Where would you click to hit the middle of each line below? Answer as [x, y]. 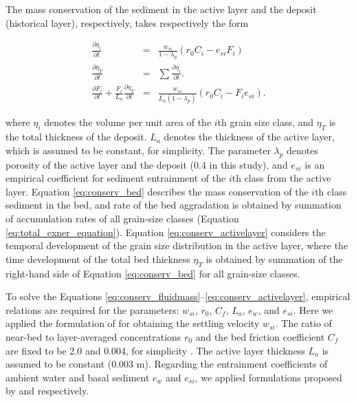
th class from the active [281, 178]
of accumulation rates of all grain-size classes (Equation [122, 219]
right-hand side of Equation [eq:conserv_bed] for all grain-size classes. [153, 273]
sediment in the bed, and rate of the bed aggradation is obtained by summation [174, 205]
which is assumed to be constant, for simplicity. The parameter [138, 150]
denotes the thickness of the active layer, [249, 137]
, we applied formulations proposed [268, 377]
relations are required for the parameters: [92, 309]
